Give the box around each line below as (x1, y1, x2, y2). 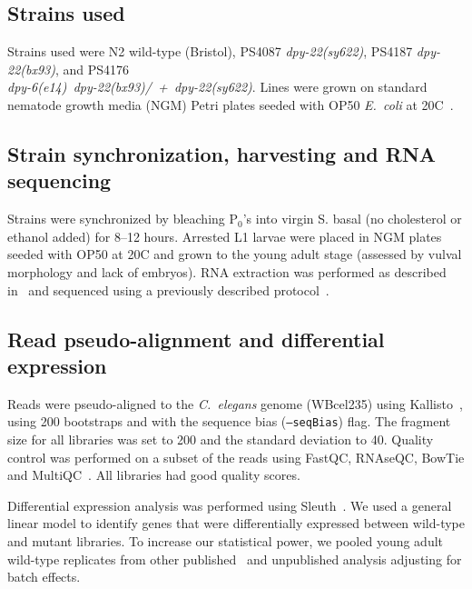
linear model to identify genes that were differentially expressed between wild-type (7, 514, 465, 533)
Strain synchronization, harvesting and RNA (7, 139, 437, 167)
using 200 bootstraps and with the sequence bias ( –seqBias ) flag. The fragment (7, 412, 451, 431)
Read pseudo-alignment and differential (7, 324, 385, 353)
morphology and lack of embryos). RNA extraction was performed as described (7, 262, 447, 281)
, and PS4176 (55, 59, 130, 78)
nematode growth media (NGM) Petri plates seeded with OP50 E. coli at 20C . (7, 95, 454, 114)
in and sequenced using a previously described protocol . (7, 280, 329, 299)
